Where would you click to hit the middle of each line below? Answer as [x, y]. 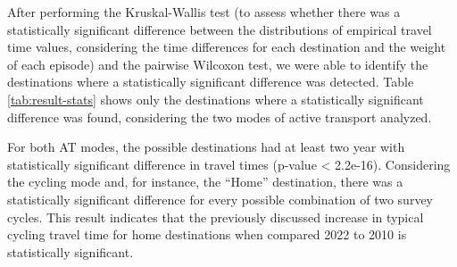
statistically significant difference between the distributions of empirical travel [220, 29]
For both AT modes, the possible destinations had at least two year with [206, 147]
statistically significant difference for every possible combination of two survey [220, 199]
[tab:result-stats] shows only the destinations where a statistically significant [216, 99]
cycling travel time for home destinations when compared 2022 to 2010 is [207, 234]
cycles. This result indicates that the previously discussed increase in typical [216, 217]
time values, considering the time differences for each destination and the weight [227, 47]
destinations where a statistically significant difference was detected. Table [211, 82]
